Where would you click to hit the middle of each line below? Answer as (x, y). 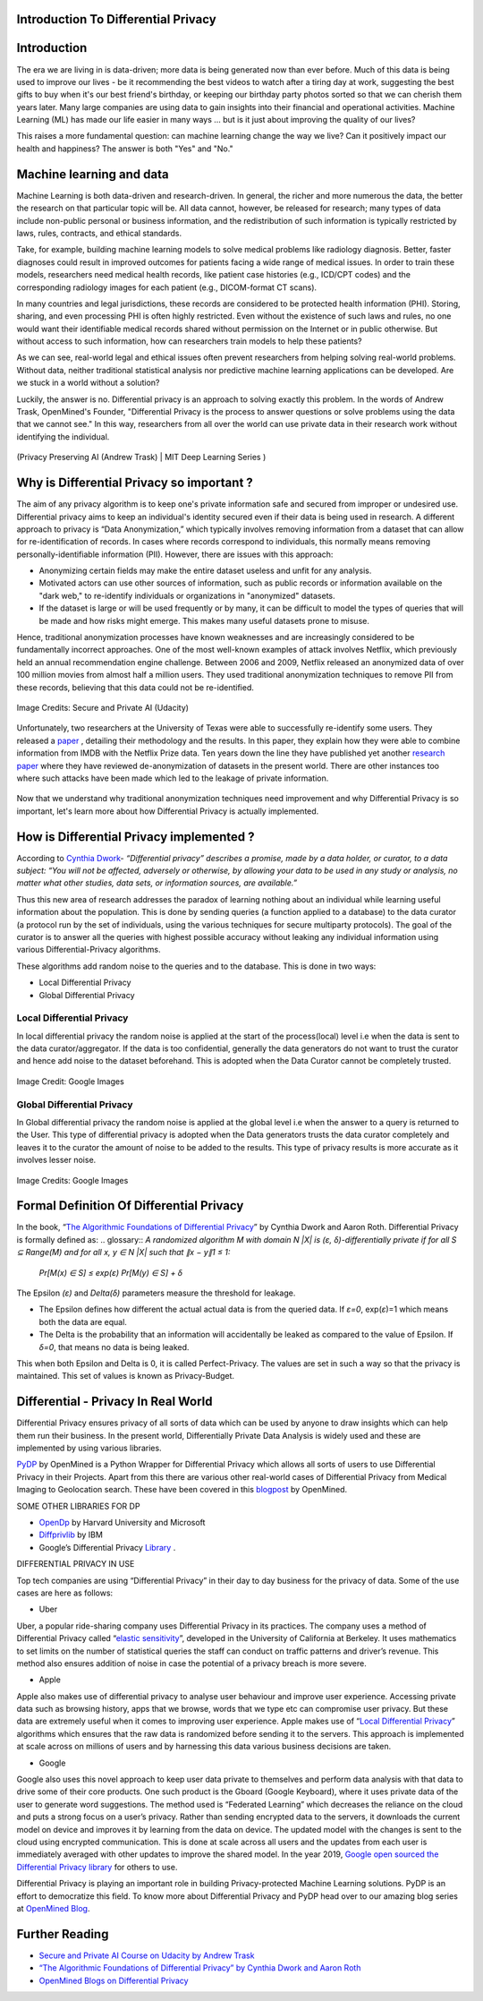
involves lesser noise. (56, 1160)
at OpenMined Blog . (53, 1908)
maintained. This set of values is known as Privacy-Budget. (126, 1376)
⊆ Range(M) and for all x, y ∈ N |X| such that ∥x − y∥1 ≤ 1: (123, 1253)
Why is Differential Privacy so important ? (135, 483)
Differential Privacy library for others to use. (97, 1867)
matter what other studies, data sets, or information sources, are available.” (157, 883)
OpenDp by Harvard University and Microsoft (122, 1522)
